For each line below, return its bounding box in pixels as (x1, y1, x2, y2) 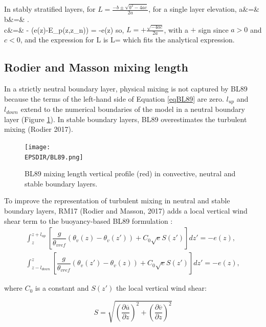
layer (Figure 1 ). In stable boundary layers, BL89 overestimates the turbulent (4, 113, 247, 124)
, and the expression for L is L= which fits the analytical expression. (20, 34, 235, 45)
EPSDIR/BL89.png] (25, 153, 83, 161)
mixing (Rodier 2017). (4, 124, 73, 134)
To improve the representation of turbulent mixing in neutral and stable (4, 195, 230, 206)
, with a (164, 24, 188, 35)
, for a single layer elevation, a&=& (148, 4, 259, 14)
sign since (198, 24, 229, 35)
